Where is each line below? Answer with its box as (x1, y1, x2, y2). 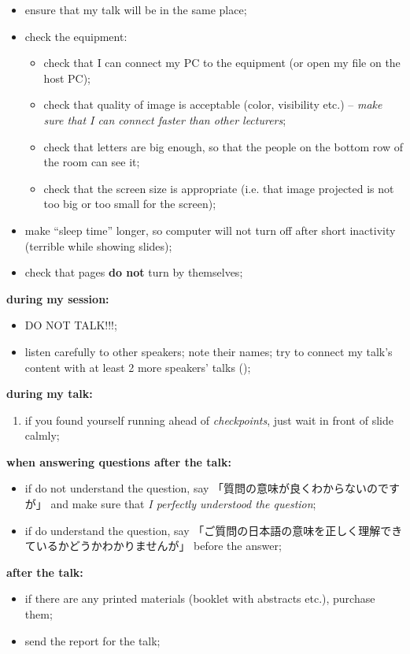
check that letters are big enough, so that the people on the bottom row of (43, 138, 404, 154)
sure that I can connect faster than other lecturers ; (43, 111, 286, 128)
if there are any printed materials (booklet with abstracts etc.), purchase (24, 590, 375, 607)
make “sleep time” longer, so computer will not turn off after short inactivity (24, 221, 396, 238)
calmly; (24, 427, 60, 444)
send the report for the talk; (24, 632, 161, 648)
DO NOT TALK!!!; (24, 317, 117, 333)
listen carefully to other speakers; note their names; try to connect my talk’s (24, 343, 393, 359)
